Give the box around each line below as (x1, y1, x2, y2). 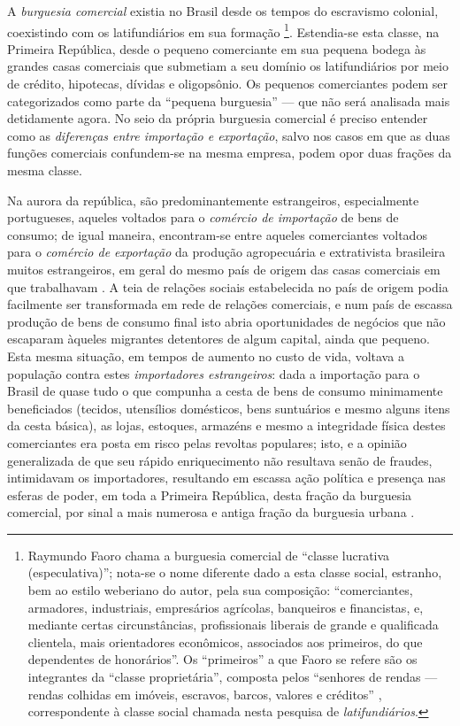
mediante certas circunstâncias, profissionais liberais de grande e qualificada (27, 615, 439, 634)
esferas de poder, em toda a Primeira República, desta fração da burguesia (7, 485, 412, 504)
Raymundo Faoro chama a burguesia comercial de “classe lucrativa (27, 545, 390, 564)
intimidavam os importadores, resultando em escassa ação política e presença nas (7, 468, 446, 487)
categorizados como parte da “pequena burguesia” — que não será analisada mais (7, 91, 450, 110)
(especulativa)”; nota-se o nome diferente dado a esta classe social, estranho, (27, 563, 442, 582)
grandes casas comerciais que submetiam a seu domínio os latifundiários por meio (7, 57, 448, 75)
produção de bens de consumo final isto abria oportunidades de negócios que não (7, 312, 446, 330)
